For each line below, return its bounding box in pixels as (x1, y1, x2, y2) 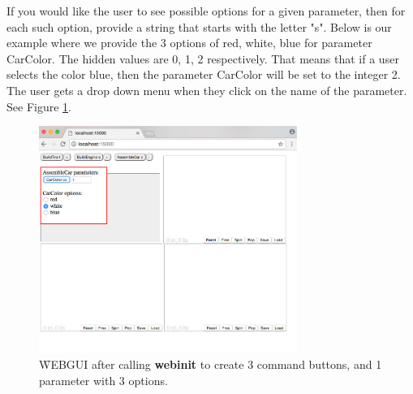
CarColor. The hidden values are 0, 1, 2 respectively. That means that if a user (6, 50, 399, 67)
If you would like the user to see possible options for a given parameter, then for (6, 2, 406, 19)
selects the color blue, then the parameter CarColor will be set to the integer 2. (6, 66, 401, 83)
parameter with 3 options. (39, 371, 168, 388)
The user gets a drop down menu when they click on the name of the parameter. (6, 81, 407, 98)
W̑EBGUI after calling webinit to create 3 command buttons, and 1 (39, 356, 382, 372)
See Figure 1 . (6, 97, 71, 115)
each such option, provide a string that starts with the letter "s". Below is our (6, 18, 392, 35)
